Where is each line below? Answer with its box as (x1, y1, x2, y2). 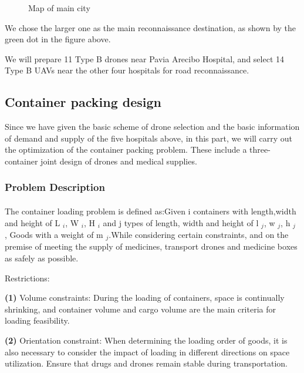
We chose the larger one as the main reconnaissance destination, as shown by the (5, 21, 296, 33)
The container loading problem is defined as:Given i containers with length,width (5, 204, 296, 217)
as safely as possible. (5, 252, 79, 264)
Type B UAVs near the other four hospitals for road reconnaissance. (5, 64, 249, 76)
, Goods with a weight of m (5, 228, 103, 241)
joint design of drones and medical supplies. (40, 154, 197, 167)
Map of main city (28, 2, 90, 14)
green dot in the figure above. (5, 33, 111, 45)
